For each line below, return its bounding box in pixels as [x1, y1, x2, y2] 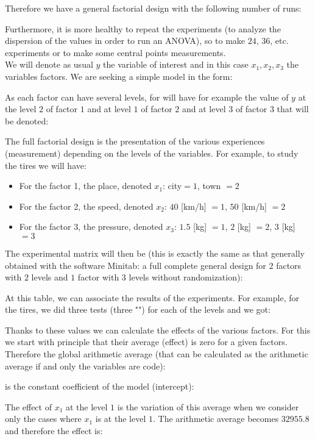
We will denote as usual [5, 58, 93, 71]
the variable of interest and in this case [103, 58, 249, 71]
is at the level [95, 412, 146, 425]
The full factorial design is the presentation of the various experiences [5, 135, 265, 148]
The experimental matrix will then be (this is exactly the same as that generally [5, 246, 305, 259]
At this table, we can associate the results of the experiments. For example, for [5, 291, 299, 304]
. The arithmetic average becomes [152, 412, 279, 425]
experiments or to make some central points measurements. [5, 46, 226, 59]
